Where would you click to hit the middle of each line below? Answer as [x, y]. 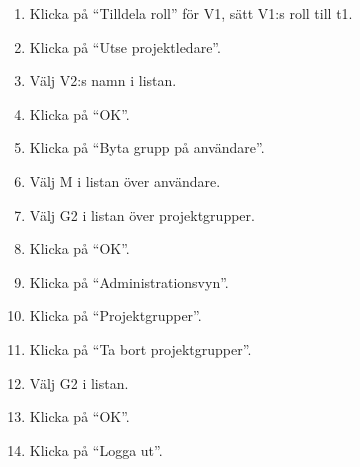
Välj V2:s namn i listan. [103, 80]
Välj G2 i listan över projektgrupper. [142, 214]
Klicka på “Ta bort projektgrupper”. [140, 348]
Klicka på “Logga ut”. [96, 449]
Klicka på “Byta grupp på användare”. [147, 147]
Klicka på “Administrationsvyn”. [129, 281]
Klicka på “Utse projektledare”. [125, 46]
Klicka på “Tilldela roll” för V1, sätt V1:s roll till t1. [191, 13]
